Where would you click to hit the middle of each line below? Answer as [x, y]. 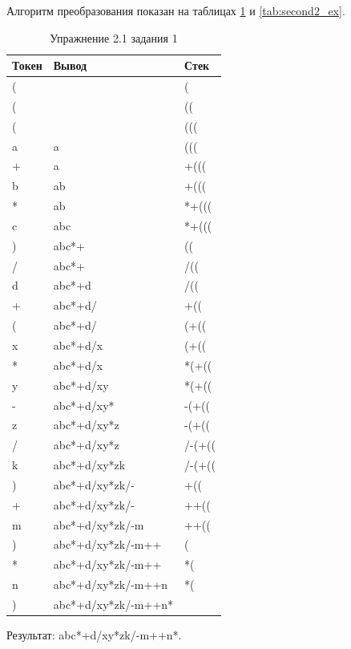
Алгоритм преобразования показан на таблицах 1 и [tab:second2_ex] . [176, 10]
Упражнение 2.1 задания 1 [114, 37]
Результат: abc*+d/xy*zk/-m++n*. [94, 635]
